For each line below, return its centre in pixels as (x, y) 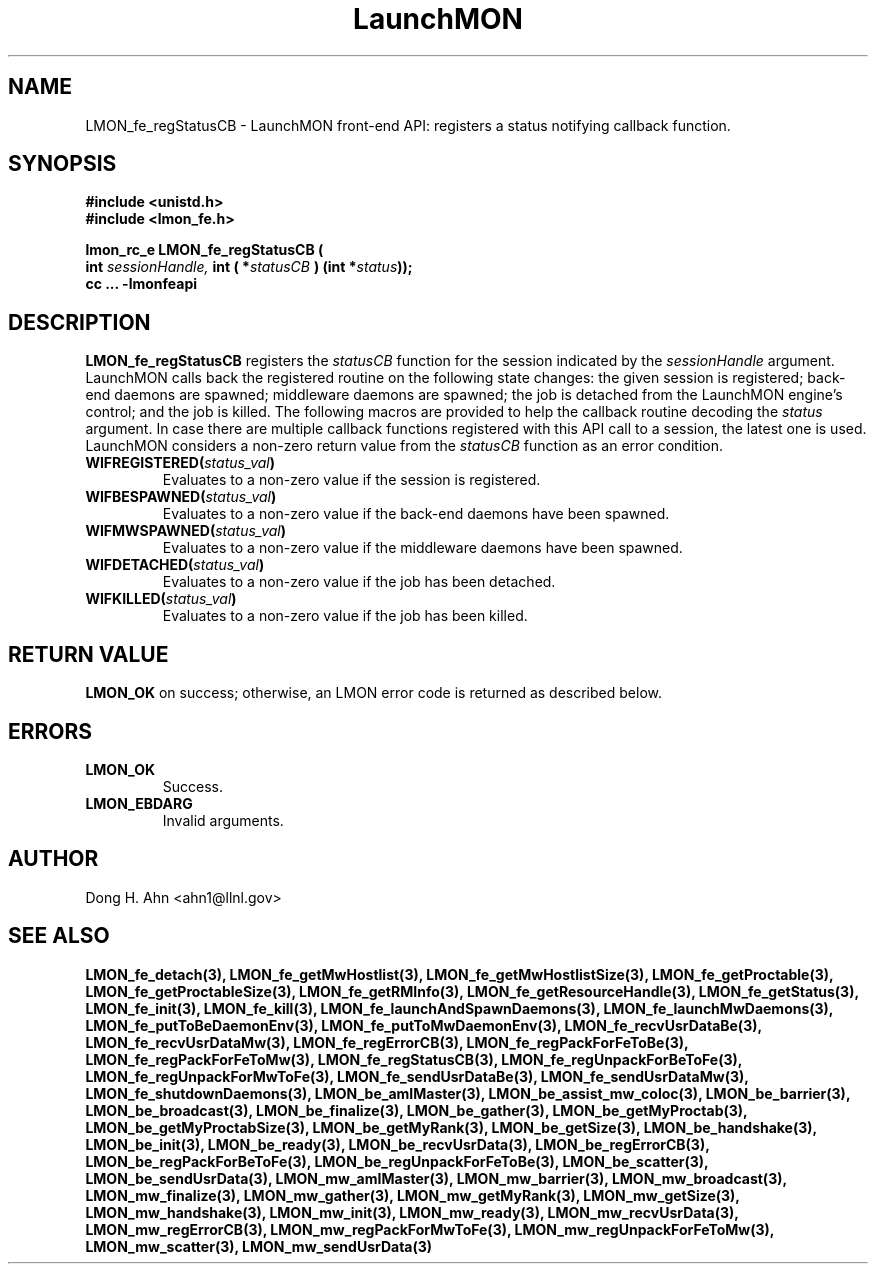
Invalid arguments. (223, 820)
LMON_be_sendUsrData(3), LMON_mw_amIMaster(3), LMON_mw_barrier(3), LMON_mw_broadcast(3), (436, 1178)
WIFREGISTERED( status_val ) (180, 463)
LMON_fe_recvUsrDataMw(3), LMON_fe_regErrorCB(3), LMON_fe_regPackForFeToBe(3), (387, 1042)
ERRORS (50, 731)
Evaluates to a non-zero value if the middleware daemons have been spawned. (422, 548)
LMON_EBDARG (139, 803)
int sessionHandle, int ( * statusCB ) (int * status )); (249, 267)
